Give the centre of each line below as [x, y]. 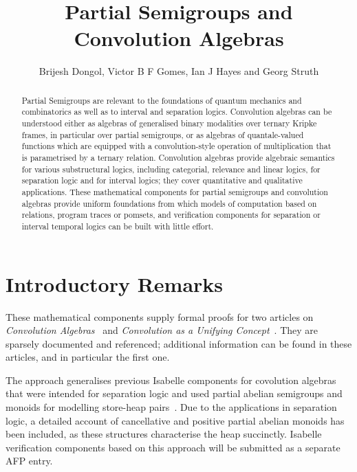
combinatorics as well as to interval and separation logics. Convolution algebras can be [177, 112]
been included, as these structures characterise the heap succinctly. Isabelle [164, 434]
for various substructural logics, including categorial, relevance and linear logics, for [171, 169]
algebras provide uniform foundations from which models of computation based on [169, 203]
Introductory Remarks [115, 283]
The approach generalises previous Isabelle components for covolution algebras [171, 380]
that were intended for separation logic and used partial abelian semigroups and [174, 393]
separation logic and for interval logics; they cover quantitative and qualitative [162, 180]
